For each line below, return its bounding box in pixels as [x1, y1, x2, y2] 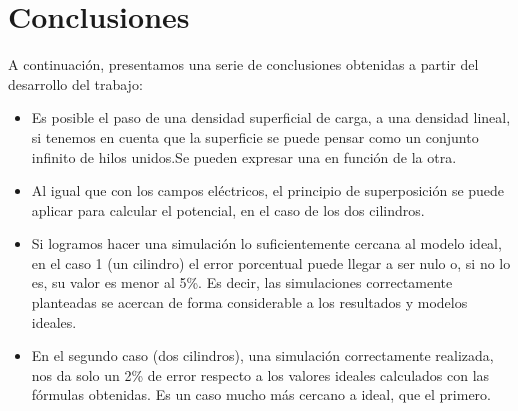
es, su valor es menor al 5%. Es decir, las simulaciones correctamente [31, 272, 453, 293]
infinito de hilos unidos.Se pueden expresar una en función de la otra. [31, 146, 457, 167]
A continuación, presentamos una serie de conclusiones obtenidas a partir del [8, 54, 479, 75]
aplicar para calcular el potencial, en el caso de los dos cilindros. [31, 199, 425, 220]
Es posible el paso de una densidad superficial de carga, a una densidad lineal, [31, 107, 511, 128]
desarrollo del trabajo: [8, 73, 143, 94]
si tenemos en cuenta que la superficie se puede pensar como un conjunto [31, 126, 479, 147]
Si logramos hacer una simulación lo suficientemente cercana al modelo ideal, [31, 233, 502, 254]
